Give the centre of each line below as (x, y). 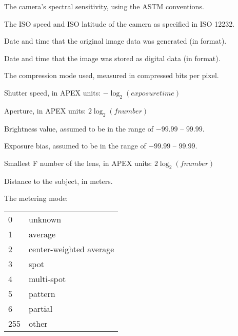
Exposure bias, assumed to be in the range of (75, 146)
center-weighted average (72, 249)
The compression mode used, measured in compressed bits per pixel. (112, 75)
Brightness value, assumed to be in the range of (79, 128)
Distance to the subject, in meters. (58, 181)
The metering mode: (36, 198)
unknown (45, 219)
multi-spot (47, 278)
